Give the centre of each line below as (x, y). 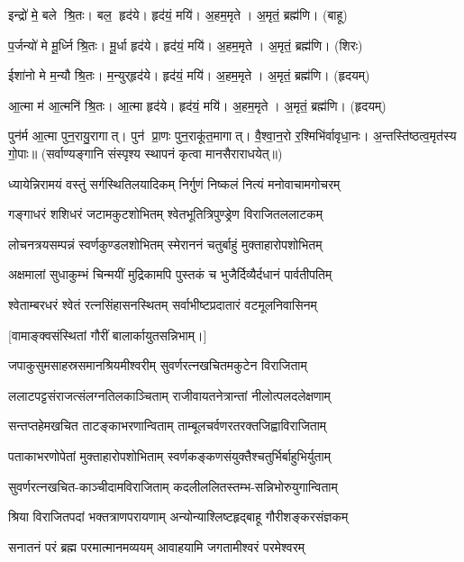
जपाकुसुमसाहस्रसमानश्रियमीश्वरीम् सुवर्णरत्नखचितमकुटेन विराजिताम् (158, 365)
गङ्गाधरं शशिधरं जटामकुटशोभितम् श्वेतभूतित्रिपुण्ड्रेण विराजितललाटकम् (165, 214)
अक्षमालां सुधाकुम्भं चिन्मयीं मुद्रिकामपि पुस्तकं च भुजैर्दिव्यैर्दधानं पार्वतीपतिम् (170, 274)
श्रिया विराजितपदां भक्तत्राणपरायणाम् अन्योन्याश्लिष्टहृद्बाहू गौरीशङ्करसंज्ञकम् (178, 517)
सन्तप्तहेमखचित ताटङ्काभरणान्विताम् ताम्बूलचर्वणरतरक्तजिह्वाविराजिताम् (168, 426)
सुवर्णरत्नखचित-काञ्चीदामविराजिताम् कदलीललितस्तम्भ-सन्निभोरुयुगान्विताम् (173, 486)
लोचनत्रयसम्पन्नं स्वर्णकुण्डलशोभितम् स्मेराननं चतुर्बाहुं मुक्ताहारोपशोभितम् (165, 244)
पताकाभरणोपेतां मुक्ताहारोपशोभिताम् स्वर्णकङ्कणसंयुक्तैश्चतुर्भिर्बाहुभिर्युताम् (169, 455)
